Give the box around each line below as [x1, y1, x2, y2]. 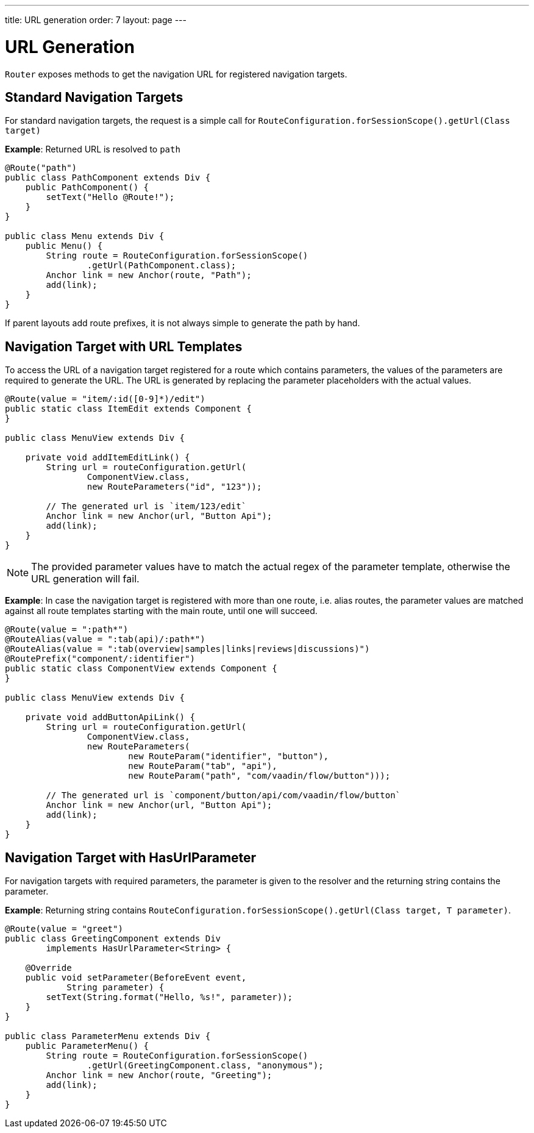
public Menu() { [25, 241, 103, 251]
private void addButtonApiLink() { [25, 712, 195, 723]
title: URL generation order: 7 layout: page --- [5, 15, 187, 25]
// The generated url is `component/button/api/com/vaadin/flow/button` [46, 790, 401, 801]
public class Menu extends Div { [5, 231, 165, 241]
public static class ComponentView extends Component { [5, 663, 277, 674]
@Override [25, 963, 72, 973]
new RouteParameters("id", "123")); [87, 482, 262, 492]
